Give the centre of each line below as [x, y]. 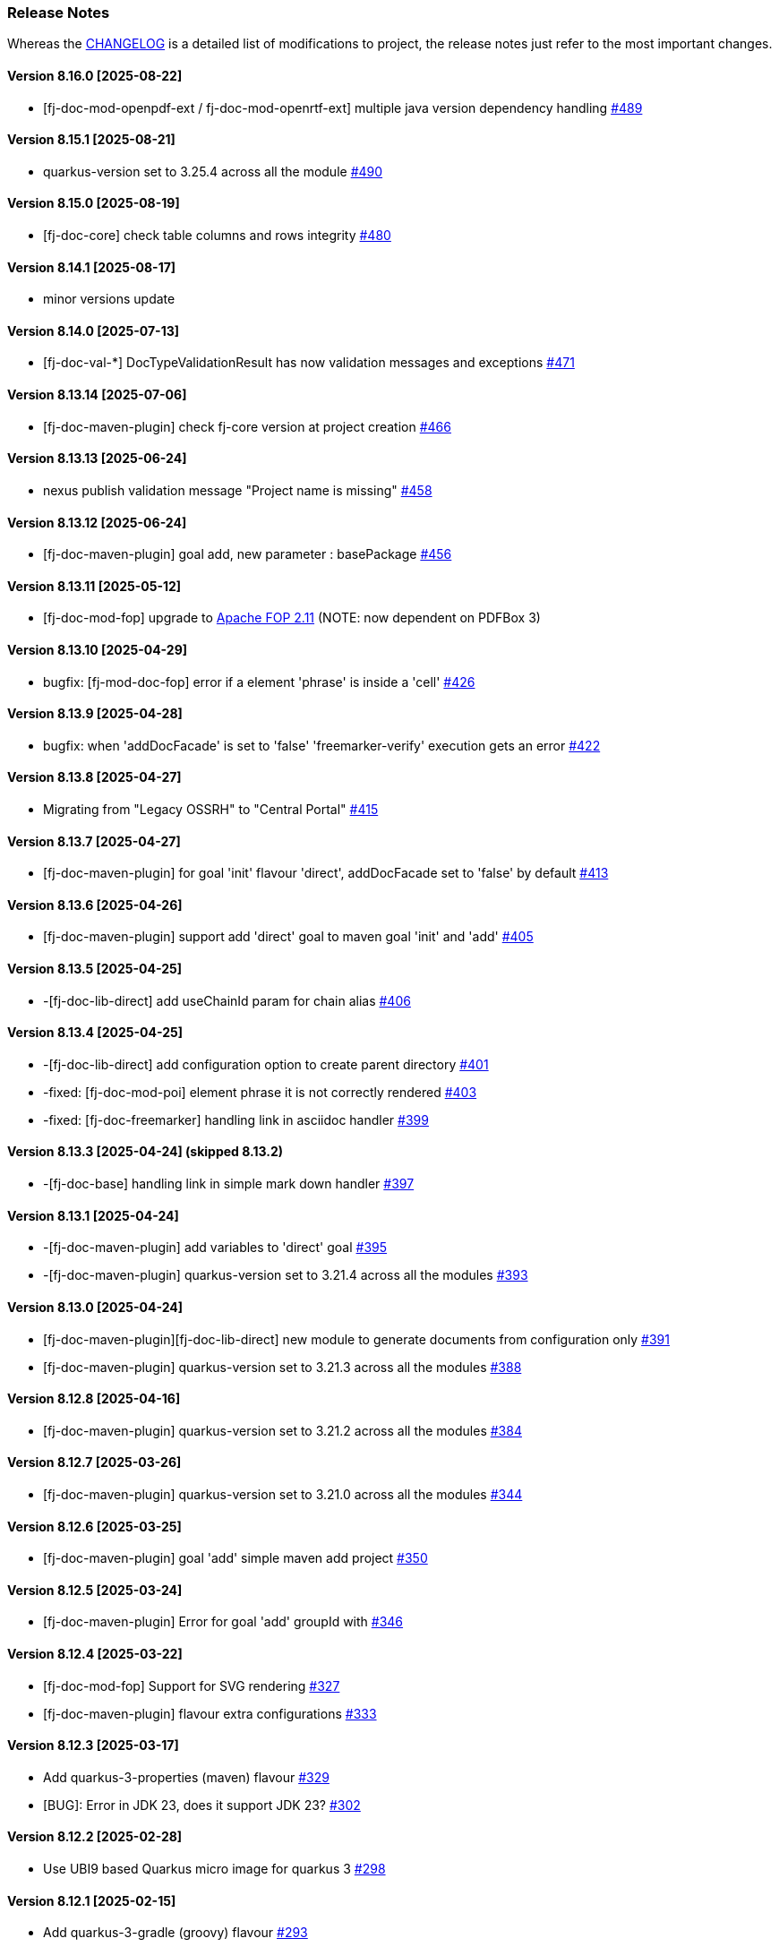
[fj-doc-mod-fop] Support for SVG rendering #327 [192, 1685]
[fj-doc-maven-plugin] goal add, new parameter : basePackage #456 [248, 554]
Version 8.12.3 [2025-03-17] [93, 1745]
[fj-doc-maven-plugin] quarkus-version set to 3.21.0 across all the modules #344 [283, 1494]
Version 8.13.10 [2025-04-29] [98, 649]
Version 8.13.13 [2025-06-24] [97, 459]
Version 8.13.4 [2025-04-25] [95, 1033]
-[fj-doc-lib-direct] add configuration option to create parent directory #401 [266, 1064]
